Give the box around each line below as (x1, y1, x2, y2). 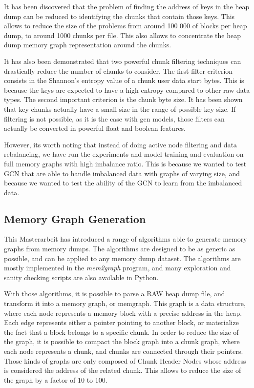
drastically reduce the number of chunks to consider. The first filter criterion (4, 65, 233, 76)
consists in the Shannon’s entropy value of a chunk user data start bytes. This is (4, 75, 244, 85)
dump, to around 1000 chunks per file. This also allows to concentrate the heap (4, 30, 241, 40)
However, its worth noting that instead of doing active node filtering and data (4, 139, 237, 149)
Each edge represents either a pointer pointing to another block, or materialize (4, 317, 239, 327)
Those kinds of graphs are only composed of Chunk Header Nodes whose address (4, 355, 246, 366)
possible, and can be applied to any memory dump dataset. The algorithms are (4, 253, 241, 263)
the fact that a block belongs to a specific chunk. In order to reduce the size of (4, 327, 239, 337)
